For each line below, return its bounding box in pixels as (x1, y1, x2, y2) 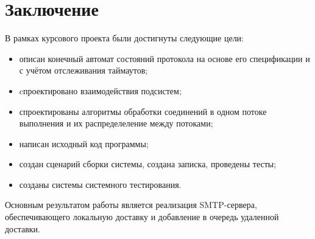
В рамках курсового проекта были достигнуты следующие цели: (5, 32, 244, 44)
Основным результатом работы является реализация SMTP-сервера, (5, 198, 257, 211)
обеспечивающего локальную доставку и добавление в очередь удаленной (5, 210, 279, 223)
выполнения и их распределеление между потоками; (19, 117, 213, 130)
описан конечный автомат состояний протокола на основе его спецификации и (19, 52, 310, 64)
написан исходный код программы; (19, 137, 149, 150)
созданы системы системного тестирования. (19, 178, 182, 190)
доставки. (5, 222, 40, 235)
